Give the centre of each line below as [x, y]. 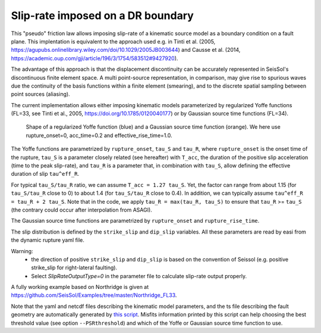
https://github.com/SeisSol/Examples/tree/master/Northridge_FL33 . [94, 295]
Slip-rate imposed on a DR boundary [103, 15]
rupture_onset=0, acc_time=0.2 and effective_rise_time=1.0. [99, 135]
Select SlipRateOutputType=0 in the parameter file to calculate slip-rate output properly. [139, 276]
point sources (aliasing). [41, 94]
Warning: [22, 251]
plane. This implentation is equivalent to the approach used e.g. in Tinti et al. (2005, [113, 41]
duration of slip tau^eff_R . [45, 174]
